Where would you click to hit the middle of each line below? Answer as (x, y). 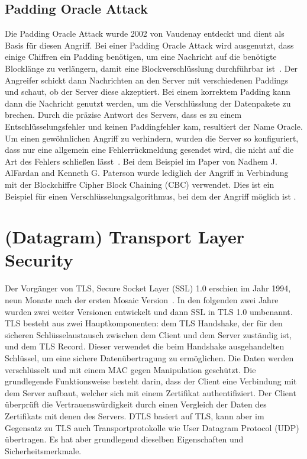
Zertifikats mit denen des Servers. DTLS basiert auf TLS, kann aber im (135, 415)
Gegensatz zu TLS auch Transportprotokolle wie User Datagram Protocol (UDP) (152, 427)
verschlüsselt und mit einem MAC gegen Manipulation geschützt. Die (130, 369)
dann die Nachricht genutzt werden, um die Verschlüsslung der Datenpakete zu (148, 103)
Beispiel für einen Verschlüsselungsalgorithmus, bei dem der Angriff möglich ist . (151, 196)
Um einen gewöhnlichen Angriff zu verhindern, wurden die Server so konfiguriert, (152, 138)
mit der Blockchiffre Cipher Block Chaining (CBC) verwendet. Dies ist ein (140, 184)
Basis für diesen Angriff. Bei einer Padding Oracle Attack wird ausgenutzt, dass (149, 45)
